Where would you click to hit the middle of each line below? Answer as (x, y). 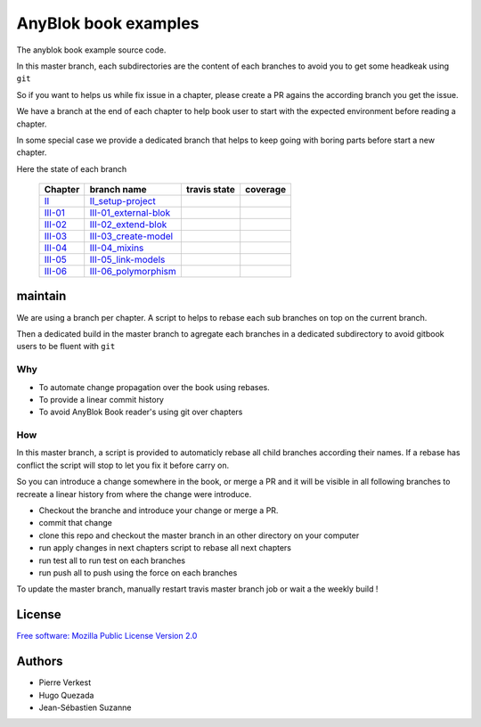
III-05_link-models (127, 260)
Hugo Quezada (66, 695)
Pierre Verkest (65, 682)
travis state (211, 190)
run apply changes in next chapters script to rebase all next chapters (165, 548)
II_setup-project (122, 201)
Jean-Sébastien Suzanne (85, 707)
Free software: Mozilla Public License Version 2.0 (107, 636)
